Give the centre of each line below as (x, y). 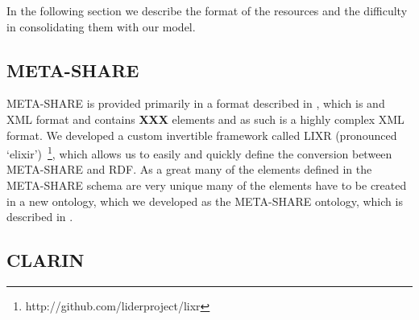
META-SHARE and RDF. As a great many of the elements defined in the (189, 169)
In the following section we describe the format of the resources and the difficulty (207, 10)
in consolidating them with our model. (101, 26)
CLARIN (46, 260)
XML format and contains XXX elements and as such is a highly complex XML (205, 119)
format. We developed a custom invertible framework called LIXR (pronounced (202, 135)
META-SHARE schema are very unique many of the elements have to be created (207, 185)
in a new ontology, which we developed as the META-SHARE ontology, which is (205, 201)
